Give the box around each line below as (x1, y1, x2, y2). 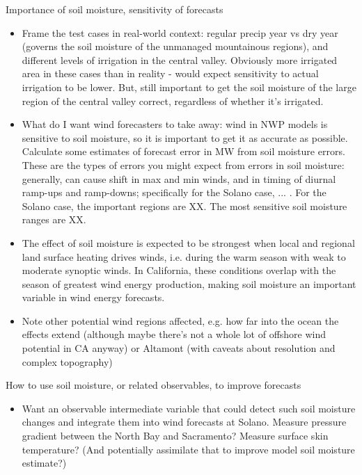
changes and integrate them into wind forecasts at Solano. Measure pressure (22, 414, 347, 429)
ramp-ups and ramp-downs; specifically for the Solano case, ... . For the (22, 185, 326, 200)
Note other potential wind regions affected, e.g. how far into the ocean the (22, 313, 339, 328)
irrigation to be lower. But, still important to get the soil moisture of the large (22, 79, 356, 94)
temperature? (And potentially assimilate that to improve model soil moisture (22, 442, 355, 456)
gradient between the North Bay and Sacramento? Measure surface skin (22, 428, 329, 443)
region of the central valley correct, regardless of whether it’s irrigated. (22, 93, 324, 108)
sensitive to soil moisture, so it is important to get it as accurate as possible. (22, 130, 348, 145)
